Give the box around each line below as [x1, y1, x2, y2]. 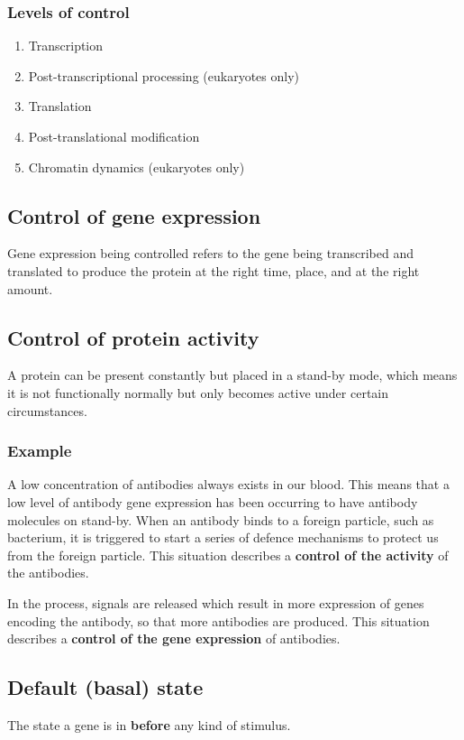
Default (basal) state [7, 673, 204, 701]
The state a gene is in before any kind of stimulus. [7, 715, 291, 734]
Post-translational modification [28, 127, 200, 145]
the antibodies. [7, 563, 89, 582]
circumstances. [7, 401, 87, 420]
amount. [7, 279, 53, 298]
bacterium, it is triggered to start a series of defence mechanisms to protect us [7, 528, 439, 547]
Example [7, 439, 72, 462]
